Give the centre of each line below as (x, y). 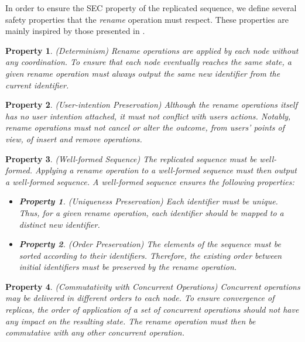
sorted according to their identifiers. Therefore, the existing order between (150, 255)
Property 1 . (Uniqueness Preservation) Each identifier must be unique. (148, 201)
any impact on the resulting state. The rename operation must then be (131, 321)
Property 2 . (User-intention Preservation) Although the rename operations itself (151, 105)
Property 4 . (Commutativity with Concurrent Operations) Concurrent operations (153, 286)
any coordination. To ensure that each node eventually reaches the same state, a (148, 62)
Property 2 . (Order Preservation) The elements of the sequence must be (150, 244)
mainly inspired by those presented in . (75, 31)
